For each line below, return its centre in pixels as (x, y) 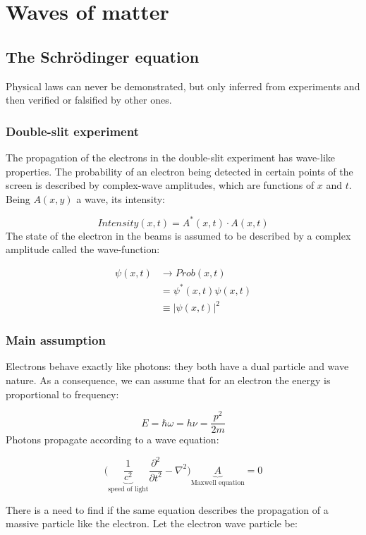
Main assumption (56, 340)
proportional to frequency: (62, 394)
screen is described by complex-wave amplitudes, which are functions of (160, 185)
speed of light (128, 490)
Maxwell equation (218, 482)
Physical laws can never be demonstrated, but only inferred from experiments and (183, 86)
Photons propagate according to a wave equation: (112, 439)
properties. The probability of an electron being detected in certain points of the (179, 171)
